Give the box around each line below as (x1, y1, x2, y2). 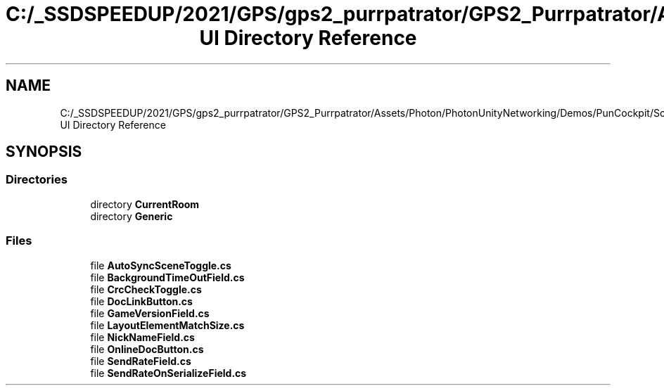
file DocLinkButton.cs (90, 295, 193, 307)
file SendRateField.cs (90, 354, 191, 367)
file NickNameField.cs (90, 331, 195, 343)
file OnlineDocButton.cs (90, 342, 204, 355)
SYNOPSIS (6, 143, 82, 161)
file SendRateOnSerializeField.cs (90, 366, 247, 379)
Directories (6, 172, 68, 187)
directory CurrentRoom (90, 198, 200, 210)
